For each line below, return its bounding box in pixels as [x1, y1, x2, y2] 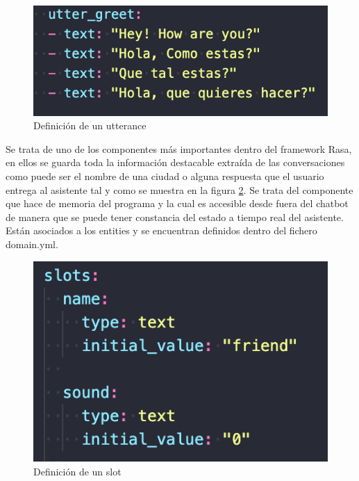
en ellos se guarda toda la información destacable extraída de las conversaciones [6, 155, 345, 170]
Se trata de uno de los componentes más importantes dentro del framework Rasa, [6, 141, 352, 156]
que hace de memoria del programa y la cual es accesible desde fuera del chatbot [6, 196, 349, 211]
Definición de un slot [33, 464, 122, 479]
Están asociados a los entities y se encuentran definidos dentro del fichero [6, 223, 317, 238]
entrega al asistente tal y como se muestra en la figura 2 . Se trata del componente [6, 182, 353, 197]
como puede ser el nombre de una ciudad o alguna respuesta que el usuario [6, 168, 324, 183]
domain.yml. [6, 236, 58, 251]
